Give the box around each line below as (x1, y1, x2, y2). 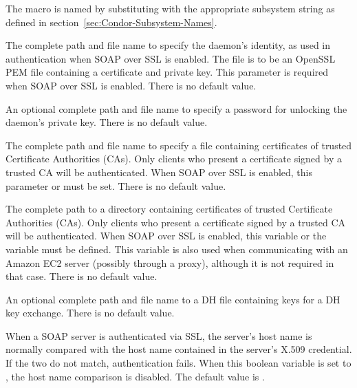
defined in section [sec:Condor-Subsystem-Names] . (6, 14, 217, 29)
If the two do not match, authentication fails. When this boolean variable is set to (6, 356, 351, 370)
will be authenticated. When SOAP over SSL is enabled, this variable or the (6, 228, 327, 243)
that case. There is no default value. (6, 269, 158, 283)
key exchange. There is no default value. (6, 305, 175, 320)
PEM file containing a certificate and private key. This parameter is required (6, 65, 329, 79)
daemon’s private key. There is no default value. (6, 115, 208, 129)
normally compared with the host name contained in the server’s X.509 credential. (6, 342, 352, 356)
